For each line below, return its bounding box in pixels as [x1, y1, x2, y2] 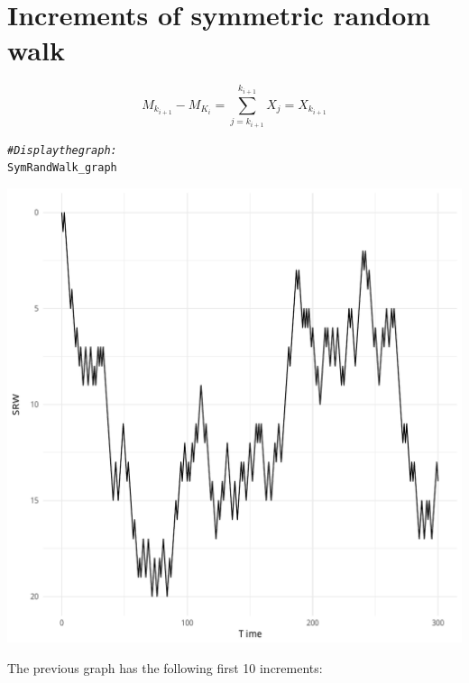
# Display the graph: [7, 143, 117, 157]
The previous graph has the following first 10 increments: [7, 658, 323, 677]
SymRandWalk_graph [7, 161, 117, 175]
